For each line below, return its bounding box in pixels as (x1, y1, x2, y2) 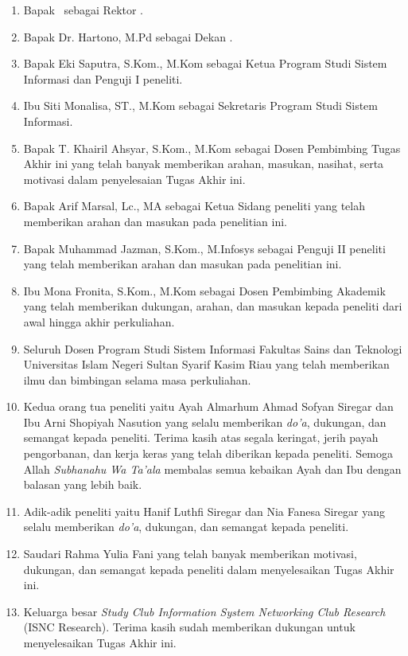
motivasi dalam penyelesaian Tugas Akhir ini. (23, 170, 246, 187)
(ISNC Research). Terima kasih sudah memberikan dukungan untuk (23, 619, 356, 635)
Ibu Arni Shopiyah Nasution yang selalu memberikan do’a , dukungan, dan (23, 413, 387, 430)
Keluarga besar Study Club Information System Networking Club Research (23, 603, 386, 619)
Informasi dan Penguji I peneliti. (23, 70, 183, 87)
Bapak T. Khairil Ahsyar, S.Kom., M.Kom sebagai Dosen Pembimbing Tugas (23, 139, 401, 156)
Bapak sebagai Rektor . (23, 2, 144, 18)
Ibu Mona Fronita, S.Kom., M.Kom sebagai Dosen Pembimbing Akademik (23, 282, 386, 299)
